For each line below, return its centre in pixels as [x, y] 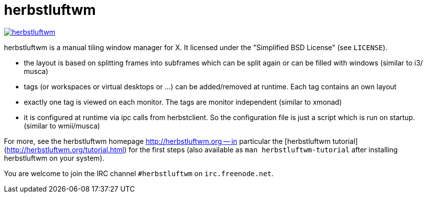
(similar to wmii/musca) [62, 126]
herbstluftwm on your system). [54, 158]
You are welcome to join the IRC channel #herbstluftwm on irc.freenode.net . [139, 173]
